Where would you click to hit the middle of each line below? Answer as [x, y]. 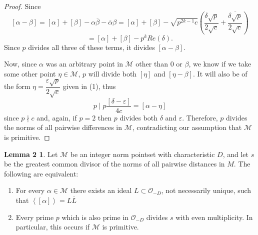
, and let [236, 154]
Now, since [20, 64]
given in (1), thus [89, 86]
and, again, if [57, 117]
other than [152, 64]
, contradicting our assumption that [187, 127]
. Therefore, [200, 117]
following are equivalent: [41, 173]
